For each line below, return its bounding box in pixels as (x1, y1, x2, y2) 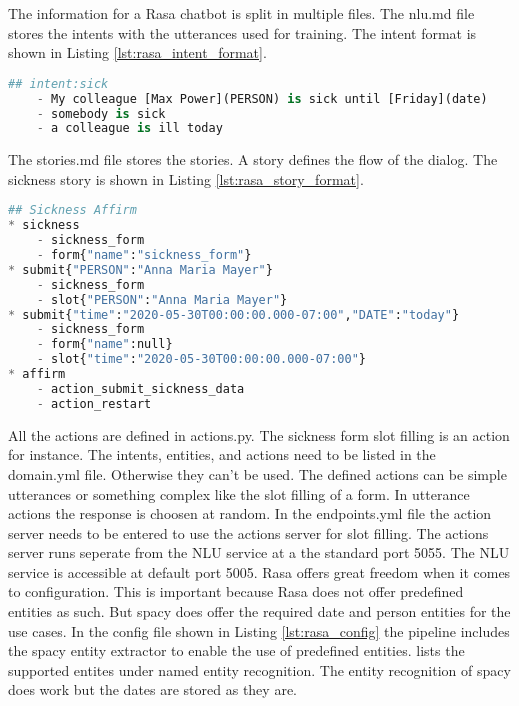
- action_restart (36, 396, 152, 411)
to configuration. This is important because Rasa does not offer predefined (8, 581, 464, 602)
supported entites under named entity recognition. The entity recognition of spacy (8, 659, 511, 680)
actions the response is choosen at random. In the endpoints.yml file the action (8, 503, 492, 524)
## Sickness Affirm (8, 203, 137, 218)
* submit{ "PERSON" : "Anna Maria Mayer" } (8, 262, 273, 277)
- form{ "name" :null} (36, 337, 173, 352)
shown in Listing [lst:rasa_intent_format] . (8, 42, 267, 63)
